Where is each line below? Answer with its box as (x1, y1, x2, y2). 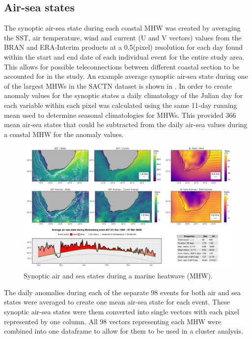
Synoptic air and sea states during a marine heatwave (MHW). (24, 271, 213, 281)
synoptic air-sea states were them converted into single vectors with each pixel (4, 306, 239, 316)
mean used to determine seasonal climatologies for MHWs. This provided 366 (4, 109, 236, 120)
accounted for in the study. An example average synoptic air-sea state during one (4, 71, 248, 81)
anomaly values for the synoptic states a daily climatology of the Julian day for (4, 90, 243, 101)
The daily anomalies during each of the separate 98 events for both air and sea (4, 287, 241, 297)
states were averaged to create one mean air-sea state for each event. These (4, 297, 230, 307)
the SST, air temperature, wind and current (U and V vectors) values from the (4, 32, 242, 42)
